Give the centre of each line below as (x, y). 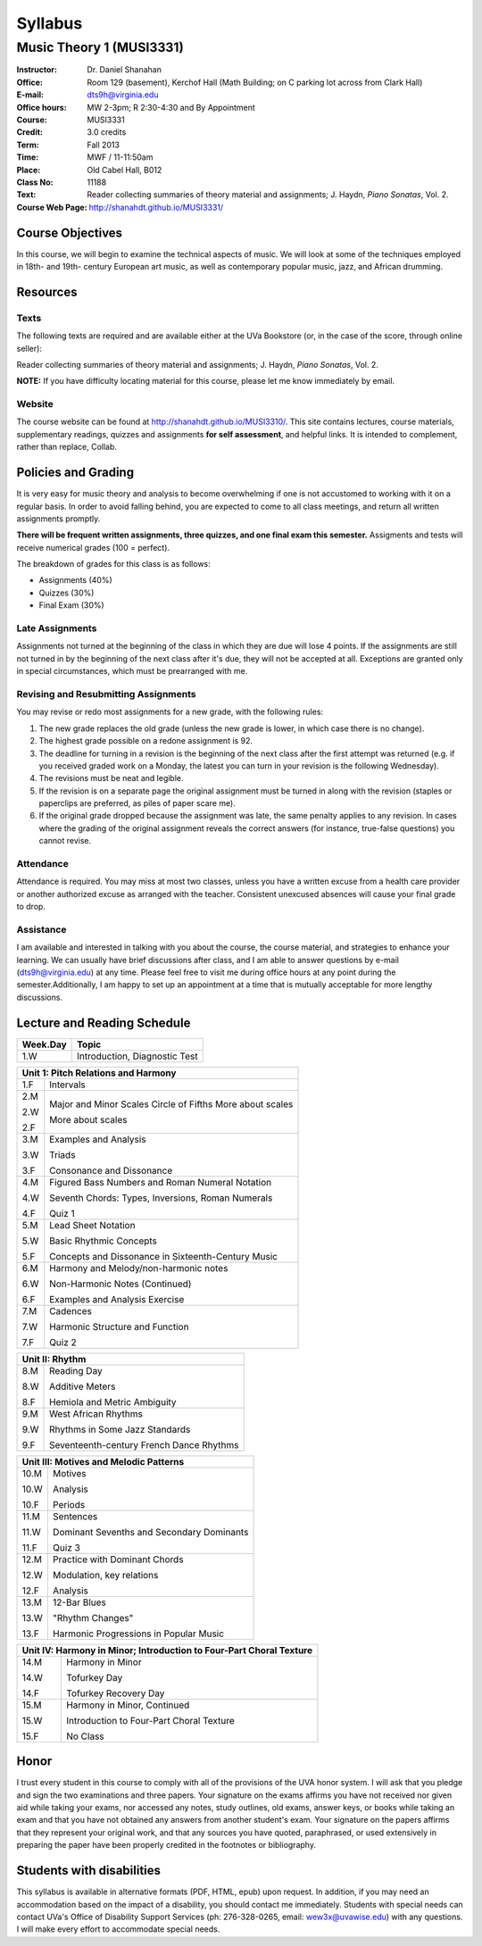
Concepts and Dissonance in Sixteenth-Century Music (164, 1256)
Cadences (71, 1310)
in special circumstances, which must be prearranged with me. (132, 671)
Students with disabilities (88, 1871)
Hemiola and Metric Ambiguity (113, 1401)
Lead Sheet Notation (92, 1225)
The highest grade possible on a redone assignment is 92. (146, 741)
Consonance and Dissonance (111, 1170)
